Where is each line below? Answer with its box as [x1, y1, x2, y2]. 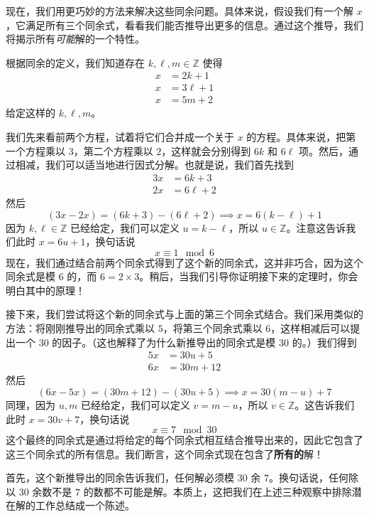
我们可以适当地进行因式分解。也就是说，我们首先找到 [45, 157, 294, 172]
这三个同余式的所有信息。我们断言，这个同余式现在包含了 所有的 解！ [6, 446, 324, 461]
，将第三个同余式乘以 [163, 321, 263, 336]
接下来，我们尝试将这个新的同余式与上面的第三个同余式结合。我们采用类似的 [6, 307, 363, 321]
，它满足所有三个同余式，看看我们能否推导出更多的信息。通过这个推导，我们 [6, 17, 363, 32]
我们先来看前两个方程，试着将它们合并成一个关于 [6, 129, 234, 144]
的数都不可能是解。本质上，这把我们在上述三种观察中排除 [83, 484, 352, 499]
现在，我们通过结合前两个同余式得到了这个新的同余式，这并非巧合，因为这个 [6, 255, 363, 270]
